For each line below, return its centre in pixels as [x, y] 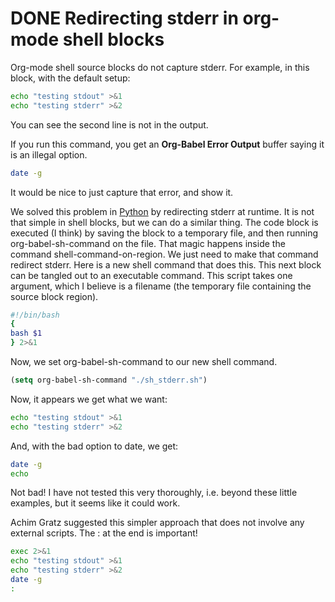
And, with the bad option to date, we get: [94, 446]
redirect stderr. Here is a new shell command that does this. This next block [166, 264]
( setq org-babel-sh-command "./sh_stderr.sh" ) [109, 380]
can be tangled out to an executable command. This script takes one [151, 275]
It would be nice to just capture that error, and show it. [122, 192]
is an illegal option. [49, 154]
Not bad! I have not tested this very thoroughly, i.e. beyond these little [154, 493]
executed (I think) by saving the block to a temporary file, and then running [164, 233]
